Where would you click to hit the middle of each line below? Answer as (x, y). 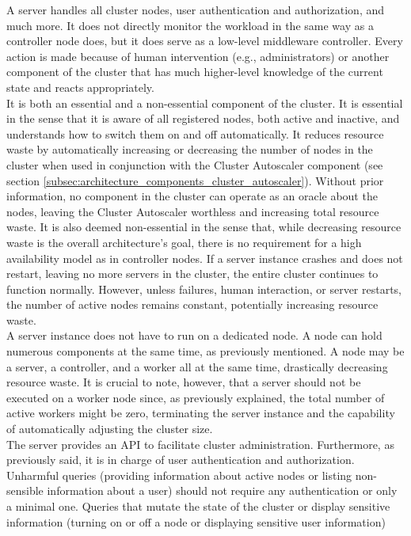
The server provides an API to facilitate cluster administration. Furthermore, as (200, 444)
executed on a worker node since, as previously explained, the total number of (196, 397)
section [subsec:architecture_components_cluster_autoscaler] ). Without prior (195, 180)
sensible (25, 490)
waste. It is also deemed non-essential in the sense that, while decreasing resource (204, 227)
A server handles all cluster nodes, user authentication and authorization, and (196, 10)
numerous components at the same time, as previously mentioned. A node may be (205, 351)
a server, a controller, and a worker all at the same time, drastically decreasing (197, 366)
